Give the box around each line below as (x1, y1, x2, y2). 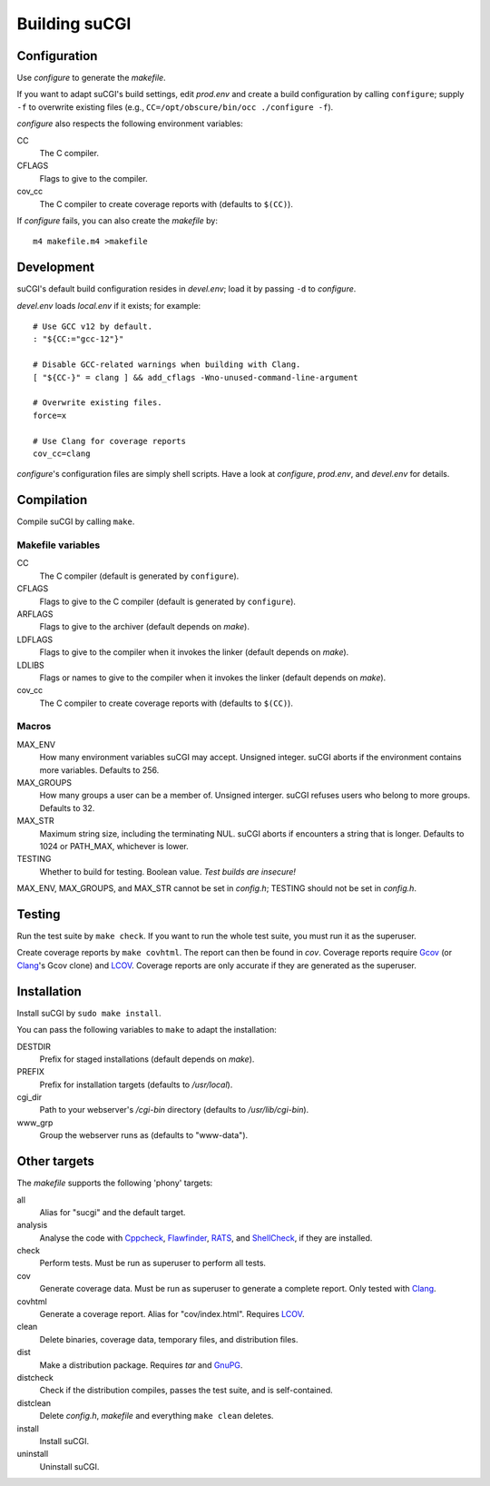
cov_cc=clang (33, 448, 91, 459)
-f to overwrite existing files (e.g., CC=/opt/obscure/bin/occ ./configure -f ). (16, 101, 334, 113)
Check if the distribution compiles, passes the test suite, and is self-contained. (39, 1385, 333, 1396)
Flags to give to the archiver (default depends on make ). (39, 621, 250, 632)
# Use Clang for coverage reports (33, 436, 186, 446)
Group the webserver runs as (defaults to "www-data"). (39, 1130, 249, 1141)
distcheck (16, 1372, 54, 1382)
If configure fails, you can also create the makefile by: (16, 214, 218, 226)
